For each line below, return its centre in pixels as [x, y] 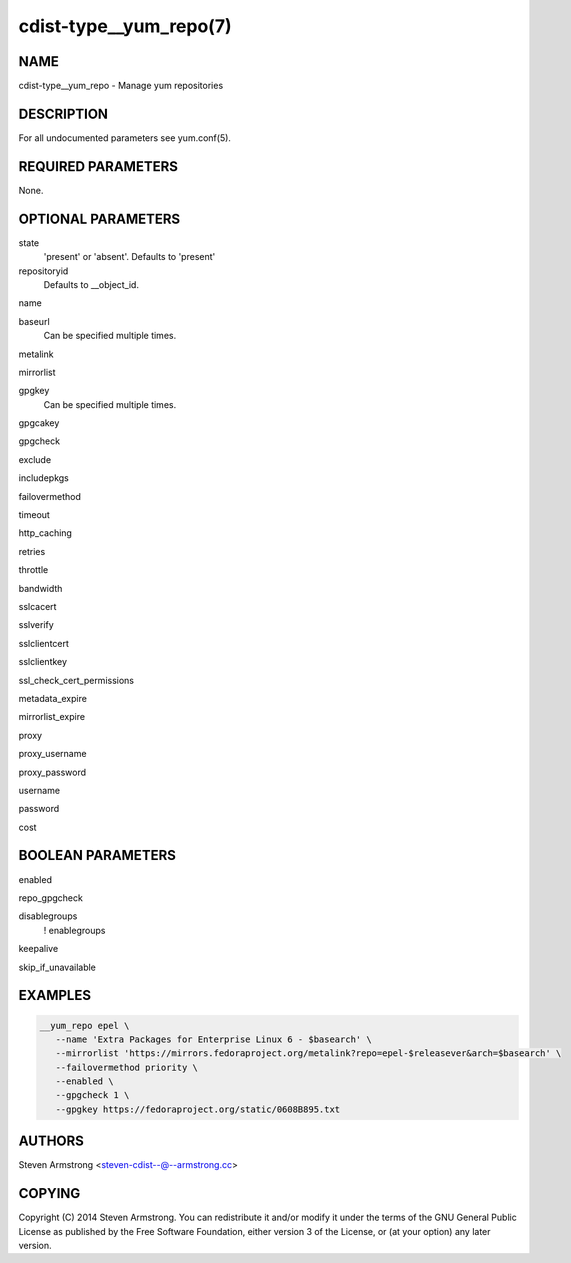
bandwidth [40, 588]
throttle [33, 570]
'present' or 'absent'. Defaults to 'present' [129, 257]
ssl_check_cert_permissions [76, 680]
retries [32, 551]
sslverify [36, 625]
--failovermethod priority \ [127, 1067]
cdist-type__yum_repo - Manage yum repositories [121, 86]
